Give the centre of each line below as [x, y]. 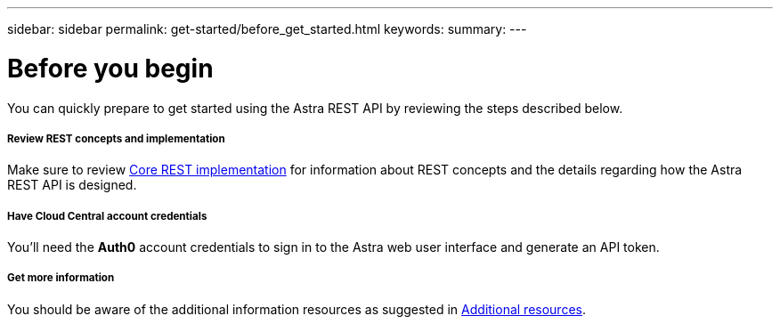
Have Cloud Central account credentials [107, 216]
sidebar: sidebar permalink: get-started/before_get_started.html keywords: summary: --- [267, 29]
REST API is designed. [72, 185]
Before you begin [110, 68]
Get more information [61, 278]
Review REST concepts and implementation [116, 138]
